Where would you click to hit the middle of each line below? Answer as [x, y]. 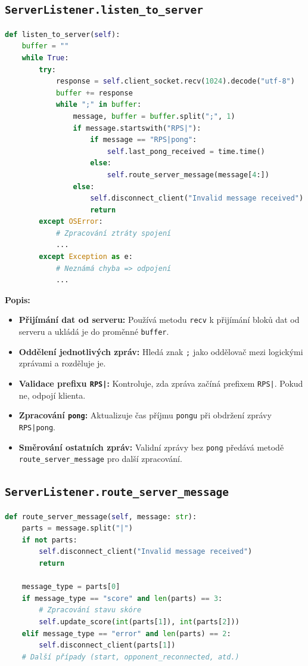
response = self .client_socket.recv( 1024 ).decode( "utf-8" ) [175, 81]
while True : [45, 58]
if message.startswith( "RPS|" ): [137, 128]
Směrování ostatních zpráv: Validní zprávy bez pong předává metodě [151, 447]
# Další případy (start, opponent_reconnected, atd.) [130, 657]
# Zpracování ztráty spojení [113, 233]
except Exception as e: [86, 257]
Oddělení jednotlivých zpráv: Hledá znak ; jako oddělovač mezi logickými [161, 351]
